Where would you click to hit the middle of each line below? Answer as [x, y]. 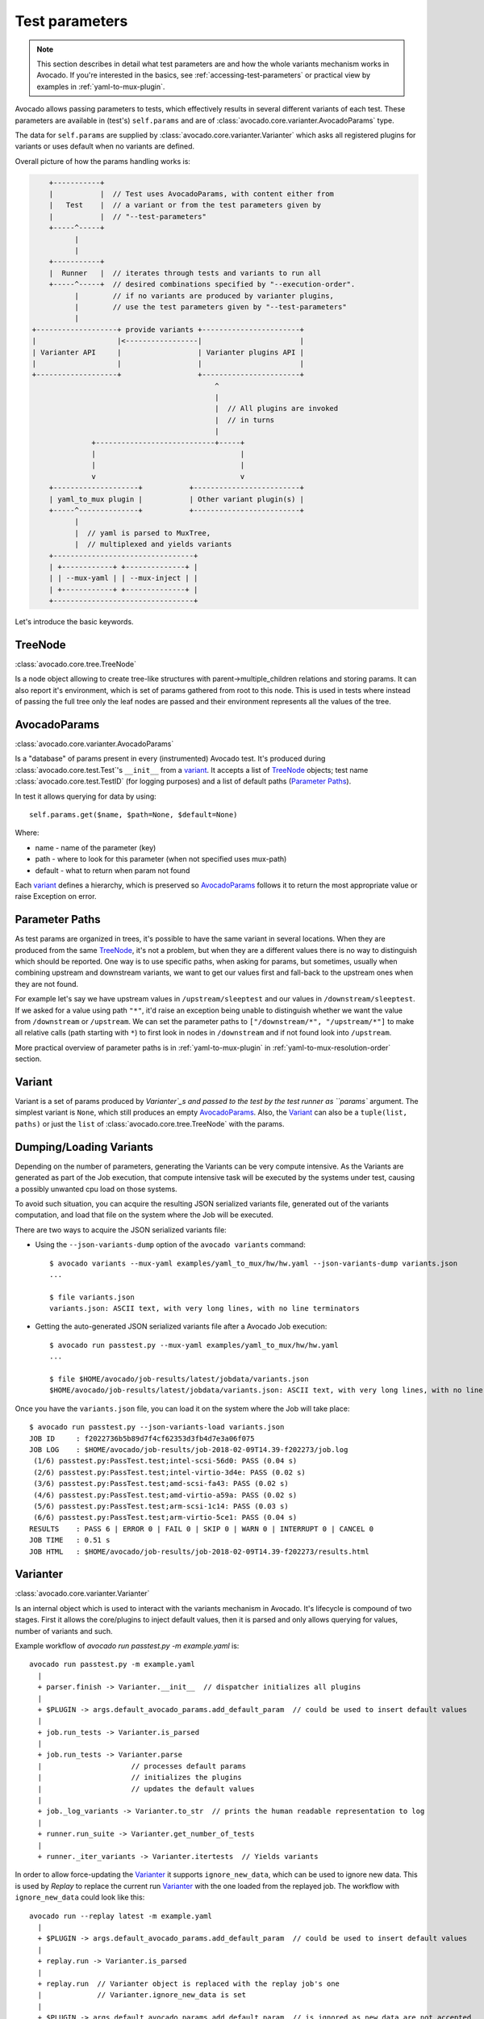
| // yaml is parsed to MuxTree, [142, 533]
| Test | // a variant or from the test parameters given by [185, 205]
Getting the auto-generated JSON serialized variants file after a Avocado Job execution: [181, 1326]
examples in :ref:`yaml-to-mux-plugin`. [101, 86]
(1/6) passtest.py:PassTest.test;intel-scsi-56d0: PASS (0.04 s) [165, 1461]
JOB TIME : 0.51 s [70, 1540]
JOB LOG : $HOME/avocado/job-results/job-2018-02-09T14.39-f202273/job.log [189, 1449]
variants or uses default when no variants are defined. [105, 146]
